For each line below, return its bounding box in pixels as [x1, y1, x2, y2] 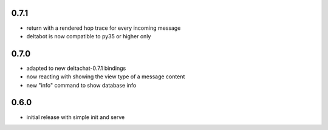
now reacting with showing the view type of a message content [26, 73, 185, 80]
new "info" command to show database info [26, 81, 137, 89]
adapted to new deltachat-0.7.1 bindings [26, 64, 126, 72]
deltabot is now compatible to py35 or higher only [26, 32, 151, 39]
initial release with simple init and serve [26, 113, 125, 121]
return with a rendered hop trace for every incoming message [26, 24, 181, 32]
